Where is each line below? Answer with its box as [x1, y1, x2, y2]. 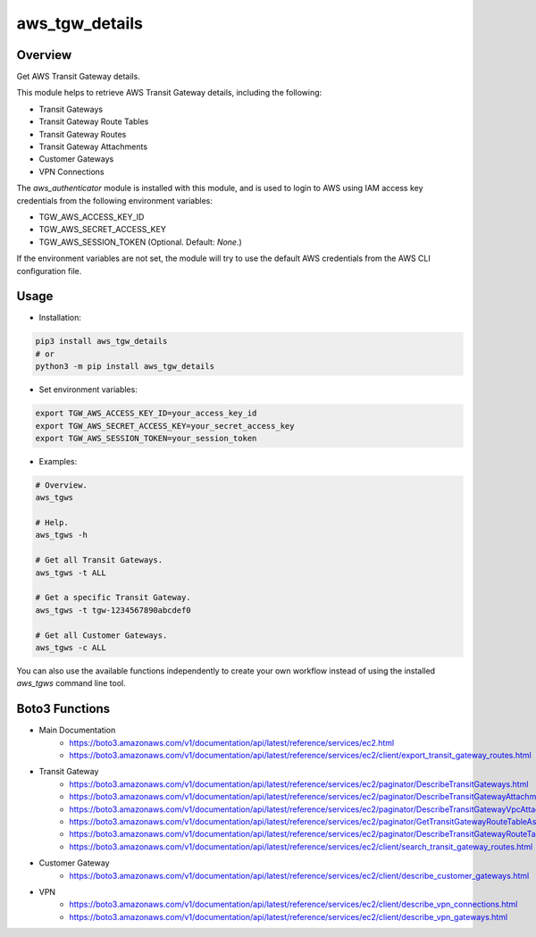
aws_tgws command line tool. [16, 678, 127, 689]
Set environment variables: [38, 384, 138, 395]
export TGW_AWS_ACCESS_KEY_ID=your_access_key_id [35, 408, 257, 419]
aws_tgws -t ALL [35, 567, 107, 578]
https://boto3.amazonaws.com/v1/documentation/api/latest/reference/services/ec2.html [69, 737, 395, 748]
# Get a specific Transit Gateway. [35, 592, 191, 603]
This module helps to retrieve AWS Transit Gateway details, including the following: [16, 88, 322, 98]
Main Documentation [38, 724, 116, 736]
